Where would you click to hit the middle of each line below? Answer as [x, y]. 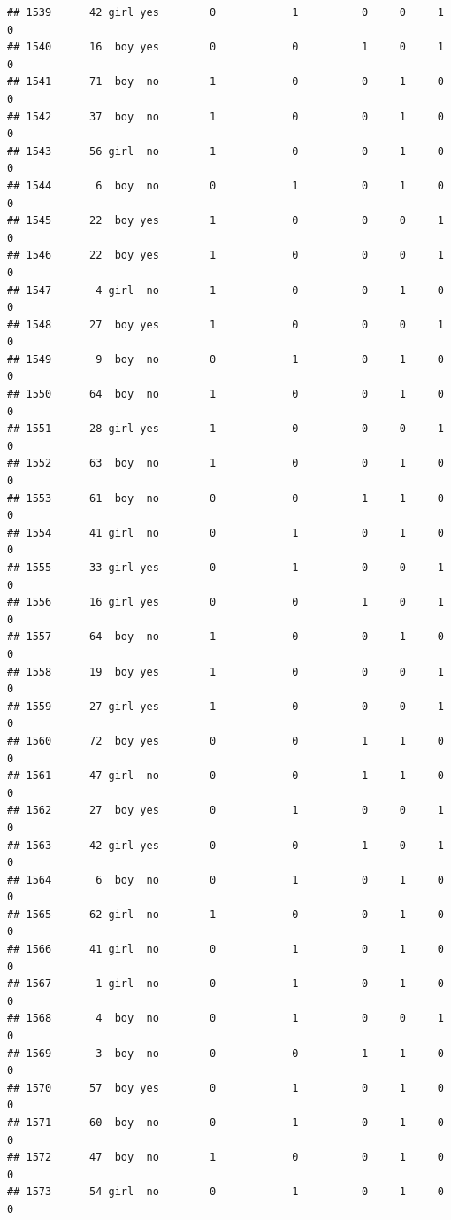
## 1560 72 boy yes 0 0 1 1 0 [225, 741]
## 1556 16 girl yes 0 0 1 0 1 [225, 602]
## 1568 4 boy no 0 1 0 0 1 [225, 1019]
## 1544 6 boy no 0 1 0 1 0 [225, 185]
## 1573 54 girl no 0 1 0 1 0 [225, 1192]
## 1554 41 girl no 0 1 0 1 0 [225, 533]
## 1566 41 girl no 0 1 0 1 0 [225, 950]
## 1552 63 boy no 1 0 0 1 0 [225, 463]
